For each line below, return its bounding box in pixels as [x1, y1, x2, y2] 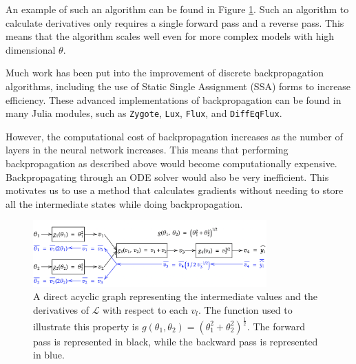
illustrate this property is [33, 319, 139, 333]
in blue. [33, 347, 65, 362]
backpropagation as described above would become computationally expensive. [6, 156, 337, 170]
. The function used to [198, 302, 293, 317]
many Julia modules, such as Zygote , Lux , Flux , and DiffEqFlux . [6, 106, 282, 120]
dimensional [6, 42, 56, 56]
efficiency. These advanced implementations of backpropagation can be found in [6, 92, 342, 107]
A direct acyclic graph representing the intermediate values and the [33, 289, 317, 303]
